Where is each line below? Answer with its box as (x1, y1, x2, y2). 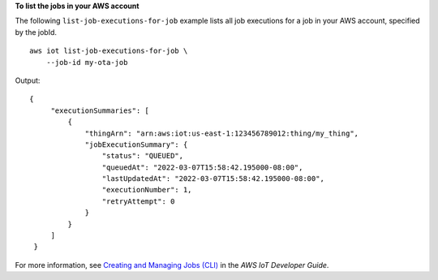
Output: (15, 75, 41, 85)
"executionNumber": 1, (101, 185, 192, 195)
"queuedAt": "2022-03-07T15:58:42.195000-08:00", (101, 162, 303, 172)
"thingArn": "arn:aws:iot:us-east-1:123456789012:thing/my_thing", (84, 128, 359, 138)
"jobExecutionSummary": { (84, 140, 188, 149)
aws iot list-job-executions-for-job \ (29, 46, 188, 56)
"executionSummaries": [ (50, 106, 150, 115)
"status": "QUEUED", (101, 151, 184, 161)
